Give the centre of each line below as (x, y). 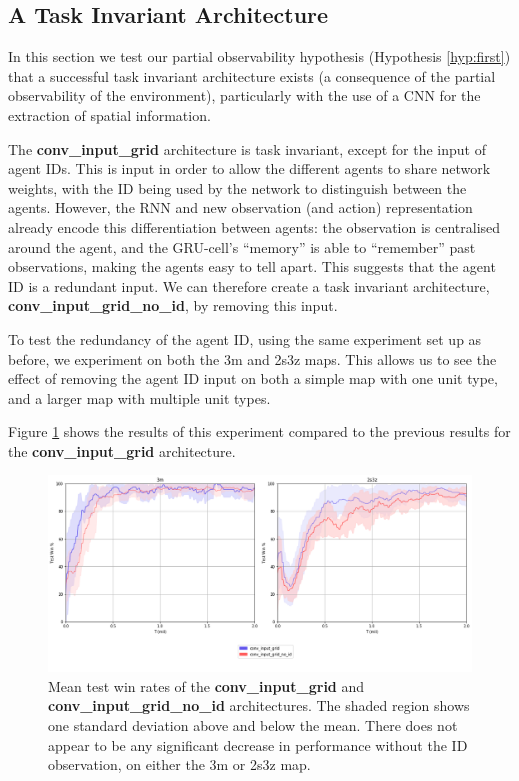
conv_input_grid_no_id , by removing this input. (173, 305)
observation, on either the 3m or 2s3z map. (179, 764)
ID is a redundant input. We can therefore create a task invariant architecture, (249, 285)
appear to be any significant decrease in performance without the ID (258, 744)
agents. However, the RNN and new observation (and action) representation (240, 207)
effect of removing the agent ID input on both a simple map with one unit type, (253, 378)
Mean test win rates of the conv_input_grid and (206, 685)
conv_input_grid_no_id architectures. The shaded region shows (259, 705)
